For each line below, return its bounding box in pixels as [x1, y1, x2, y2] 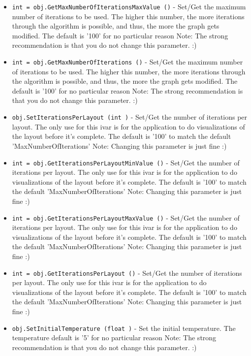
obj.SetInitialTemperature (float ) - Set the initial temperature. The [12, 323, 236, 333]
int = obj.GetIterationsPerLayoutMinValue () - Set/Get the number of [12, 157, 240, 167]
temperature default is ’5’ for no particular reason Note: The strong [12, 332, 217, 343]
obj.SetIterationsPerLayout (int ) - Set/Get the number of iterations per [12, 112, 248, 122]
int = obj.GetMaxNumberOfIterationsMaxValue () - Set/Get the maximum [12, 1, 246, 11]
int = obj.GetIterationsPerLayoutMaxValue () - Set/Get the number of [12, 212, 240, 223]
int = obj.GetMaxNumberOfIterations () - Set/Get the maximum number [12, 57, 243, 67]
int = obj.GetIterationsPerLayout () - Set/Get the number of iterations [12, 267, 242, 278]
